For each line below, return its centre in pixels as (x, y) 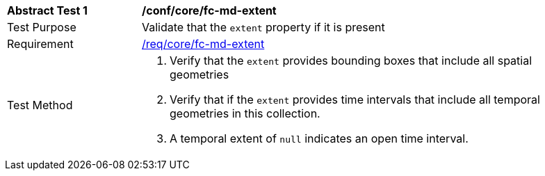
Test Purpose (42, 27)
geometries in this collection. (245, 113)
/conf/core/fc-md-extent (209, 10)
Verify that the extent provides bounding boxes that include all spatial (351, 61)
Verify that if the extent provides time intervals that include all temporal (355, 99)
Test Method (40, 105)
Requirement (40, 44)
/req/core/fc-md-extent (203, 44)
